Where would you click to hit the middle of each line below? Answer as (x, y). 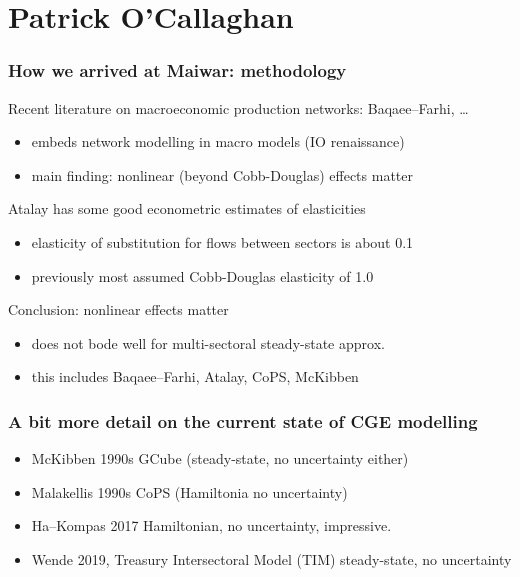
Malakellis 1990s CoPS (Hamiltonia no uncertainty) (189, 491)
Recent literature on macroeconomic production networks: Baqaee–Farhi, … (238, 107)
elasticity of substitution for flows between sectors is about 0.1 (222, 241)
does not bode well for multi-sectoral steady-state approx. (208, 342)
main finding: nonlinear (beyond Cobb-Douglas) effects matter (222, 174)
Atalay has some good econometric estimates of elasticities (187, 208)
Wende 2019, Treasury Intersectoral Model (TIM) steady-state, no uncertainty (271, 558)
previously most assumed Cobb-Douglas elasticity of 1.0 (202, 275)
